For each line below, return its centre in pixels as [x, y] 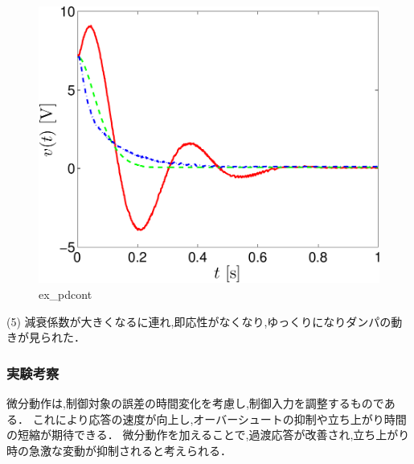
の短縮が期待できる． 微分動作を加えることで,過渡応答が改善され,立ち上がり [208, 435]
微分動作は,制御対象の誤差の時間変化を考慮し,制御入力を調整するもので [195, 403]
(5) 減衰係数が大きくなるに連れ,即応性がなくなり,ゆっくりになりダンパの [199, 321]
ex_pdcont [66, 294]
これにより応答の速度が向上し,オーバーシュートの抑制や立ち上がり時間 [219, 418]
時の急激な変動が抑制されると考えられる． [119, 450]
